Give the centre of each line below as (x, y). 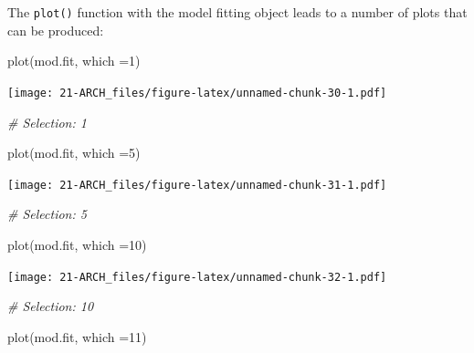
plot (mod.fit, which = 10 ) (77, 244)
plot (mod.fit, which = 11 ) (77, 336)
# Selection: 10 (51, 306)
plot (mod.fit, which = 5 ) (74, 153)
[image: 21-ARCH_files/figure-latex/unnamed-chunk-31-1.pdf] (197, 185)
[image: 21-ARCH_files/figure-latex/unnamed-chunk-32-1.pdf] (197, 277)
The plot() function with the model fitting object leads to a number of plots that (237, 12)
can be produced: (56, 30)
